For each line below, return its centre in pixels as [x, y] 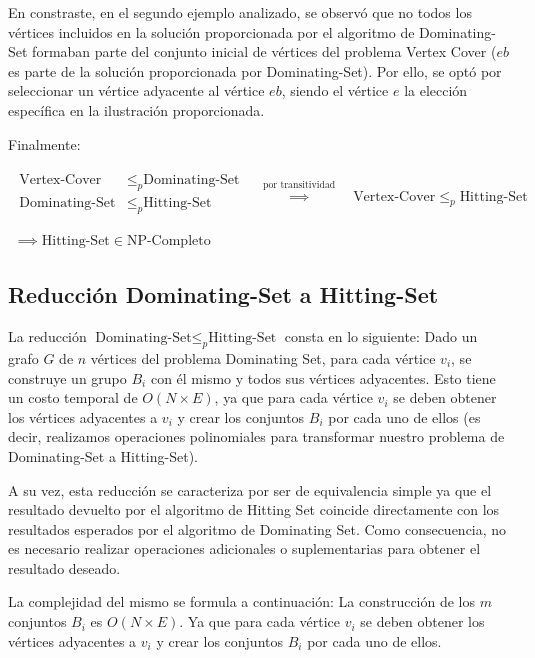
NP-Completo [168, 240]
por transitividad [299, 184]
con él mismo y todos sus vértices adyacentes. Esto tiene [323, 377]
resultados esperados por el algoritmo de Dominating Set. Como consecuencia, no [257, 528]
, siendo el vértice [335, 90]
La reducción [47, 336]
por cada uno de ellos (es [404, 416]
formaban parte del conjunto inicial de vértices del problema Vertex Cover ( [264, 51]
